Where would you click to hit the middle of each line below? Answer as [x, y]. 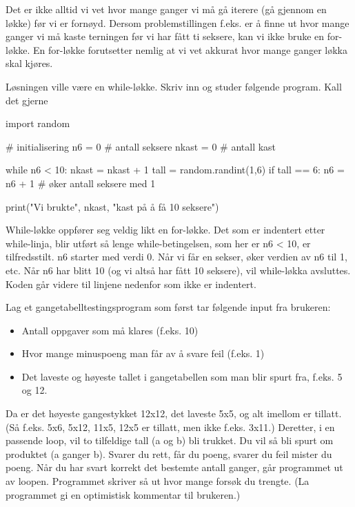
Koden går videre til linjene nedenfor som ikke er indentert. [131, 284]
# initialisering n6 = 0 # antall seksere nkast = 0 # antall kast [141, 146]
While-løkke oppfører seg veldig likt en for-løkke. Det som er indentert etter [165, 230]
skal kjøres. [29, 63]
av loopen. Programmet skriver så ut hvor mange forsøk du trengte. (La [158, 481]
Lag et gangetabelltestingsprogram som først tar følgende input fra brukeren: [168, 307]
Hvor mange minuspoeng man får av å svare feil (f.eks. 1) [143, 353]
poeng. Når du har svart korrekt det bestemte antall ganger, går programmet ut [174, 467]
